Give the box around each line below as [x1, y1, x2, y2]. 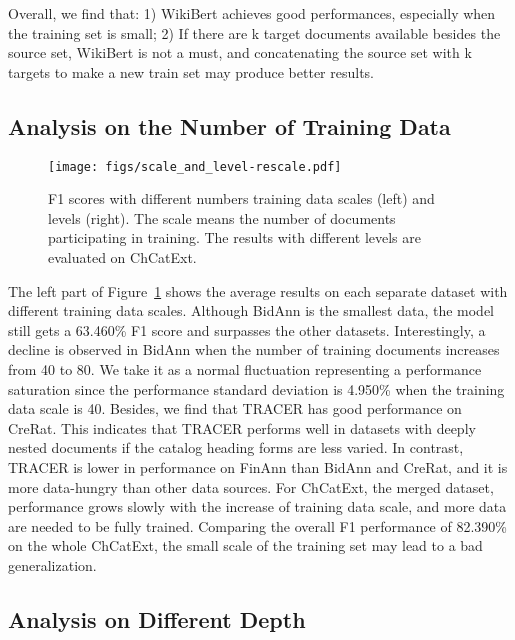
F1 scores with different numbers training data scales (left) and [48, 188, 435, 209]
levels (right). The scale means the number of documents [48, 207, 396, 228]
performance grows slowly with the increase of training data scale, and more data [8, 496, 507, 517]
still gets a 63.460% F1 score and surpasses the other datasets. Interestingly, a [8, 319, 486, 340]
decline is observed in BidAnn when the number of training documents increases [8, 339, 500, 360]
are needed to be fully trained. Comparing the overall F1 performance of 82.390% [8, 515, 507, 536]
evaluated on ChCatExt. [48, 247, 197, 268]
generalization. [8, 554, 97, 575]
